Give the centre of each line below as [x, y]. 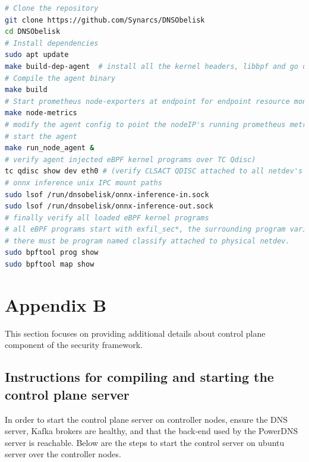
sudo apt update [37, 55]
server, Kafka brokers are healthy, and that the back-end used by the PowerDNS [152, 431]
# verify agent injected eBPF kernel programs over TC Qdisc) [130, 159]
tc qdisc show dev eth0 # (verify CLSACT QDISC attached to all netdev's [154, 171]
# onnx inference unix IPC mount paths [83, 183]
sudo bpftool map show [50, 265]
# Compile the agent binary [60, 78]
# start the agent [41, 136]
